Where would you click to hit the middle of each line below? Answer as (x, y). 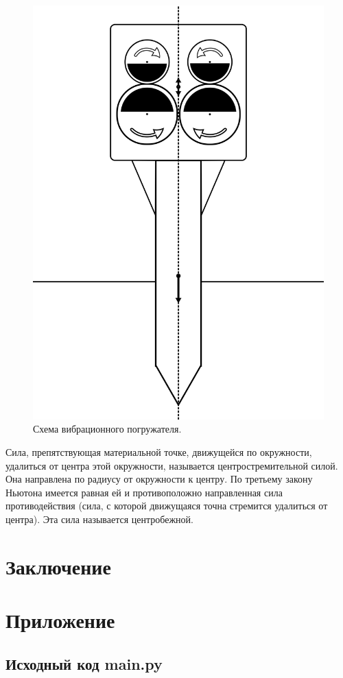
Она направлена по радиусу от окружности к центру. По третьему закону (159, 479)
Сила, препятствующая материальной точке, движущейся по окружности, (159, 452)
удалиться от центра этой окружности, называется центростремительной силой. (172, 465)
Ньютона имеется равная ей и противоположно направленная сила (144, 492)
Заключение (58, 566)
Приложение (60, 620)
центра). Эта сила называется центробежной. (99, 519)
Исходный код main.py (84, 663)
